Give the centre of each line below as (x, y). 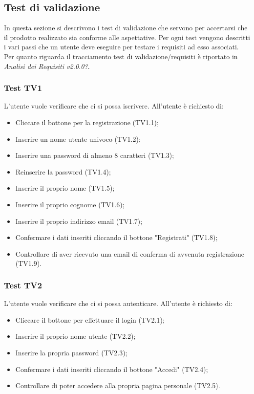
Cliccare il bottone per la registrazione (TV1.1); (87, 122)
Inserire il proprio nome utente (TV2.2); (75, 336)
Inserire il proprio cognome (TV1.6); (70, 204)
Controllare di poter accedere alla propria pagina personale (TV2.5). (118, 385)
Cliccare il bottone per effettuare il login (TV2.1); (90, 319)
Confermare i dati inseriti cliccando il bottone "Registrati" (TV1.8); (116, 237)
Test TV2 (23, 285)
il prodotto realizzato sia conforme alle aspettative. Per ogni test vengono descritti (127, 37)
